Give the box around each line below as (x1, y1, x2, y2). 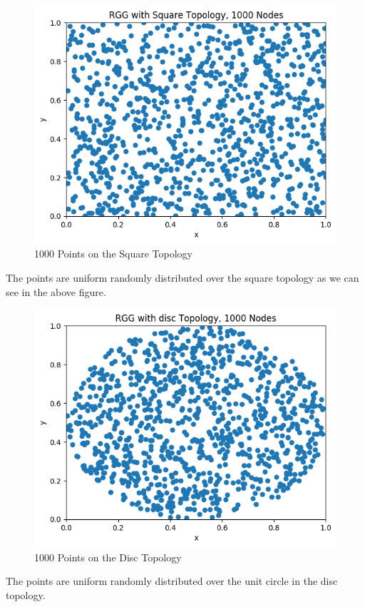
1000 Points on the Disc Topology (34, 549, 182, 564)
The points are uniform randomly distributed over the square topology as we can (6, 270, 359, 285)
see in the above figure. (6, 284, 106, 299)
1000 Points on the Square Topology (34, 246, 192, 261)
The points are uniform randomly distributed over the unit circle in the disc (6, 573, 338, 588)
